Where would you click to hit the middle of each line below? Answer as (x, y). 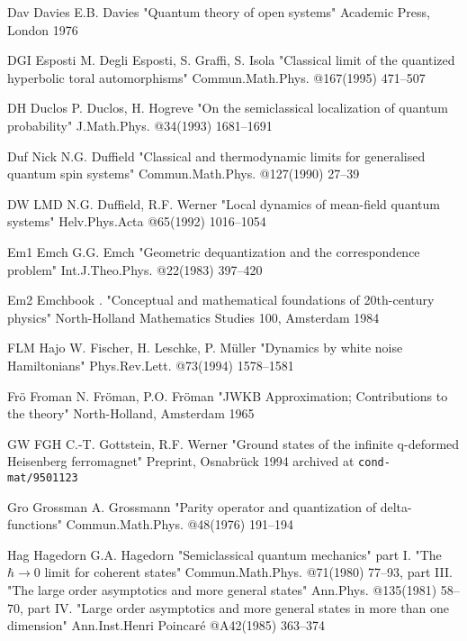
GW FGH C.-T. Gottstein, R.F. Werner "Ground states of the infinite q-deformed (233, 443)
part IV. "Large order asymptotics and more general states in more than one (238, 607)
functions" (35, 524)
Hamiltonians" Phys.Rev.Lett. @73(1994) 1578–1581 (151, 365)
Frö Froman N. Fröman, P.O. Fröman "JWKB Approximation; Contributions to (228, 395)
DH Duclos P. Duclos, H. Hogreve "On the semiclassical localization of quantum (228, 108)
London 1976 (43, 29)
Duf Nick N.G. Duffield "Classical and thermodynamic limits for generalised (216, 156)
